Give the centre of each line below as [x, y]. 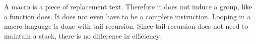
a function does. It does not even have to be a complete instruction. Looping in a [128, 16]
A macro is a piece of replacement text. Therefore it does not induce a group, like [128, 6]
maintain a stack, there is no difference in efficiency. [83, 35]
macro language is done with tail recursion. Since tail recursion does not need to [126, 26]
